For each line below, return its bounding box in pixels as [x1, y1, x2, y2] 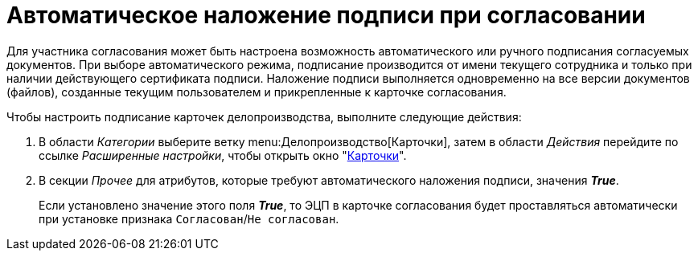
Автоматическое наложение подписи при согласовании [6, 2, 646, 29]
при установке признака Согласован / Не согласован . [39, 211, 339, 226]
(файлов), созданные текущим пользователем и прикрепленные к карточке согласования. [6, 84, 507, 99]
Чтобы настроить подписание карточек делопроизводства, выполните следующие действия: [6, 109, 522, 124]
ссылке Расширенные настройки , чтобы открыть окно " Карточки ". [39, 148, 407, 162]
